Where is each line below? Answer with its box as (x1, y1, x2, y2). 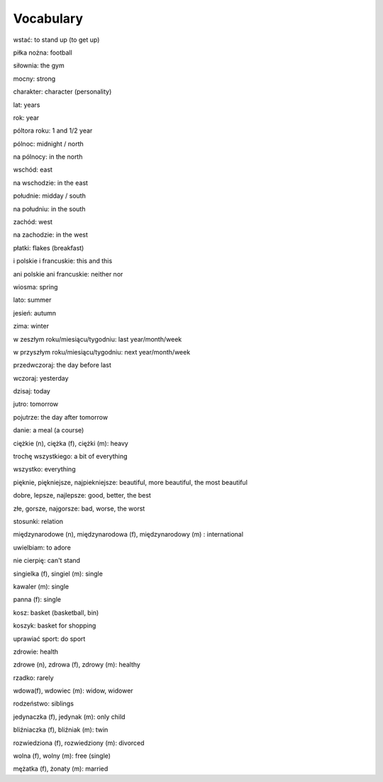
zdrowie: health (13, 647, 59, 656)
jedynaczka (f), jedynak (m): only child (13, 713, 126, 721)
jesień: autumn (13, 308, 57, 317)
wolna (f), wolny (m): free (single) (13, 752, 111, 760)
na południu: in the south (13, 204, 86, 213)
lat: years (13, 100, 40, 109)
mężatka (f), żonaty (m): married (13, 764, 109, 773)
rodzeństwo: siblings (13, 699, 74, 708)
